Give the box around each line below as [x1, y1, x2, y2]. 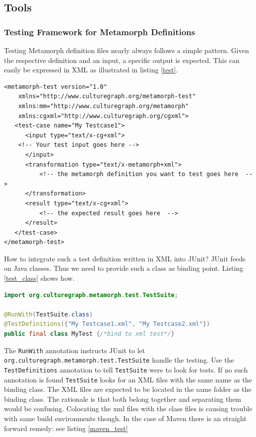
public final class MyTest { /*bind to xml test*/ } [4, 330, 175, 338]
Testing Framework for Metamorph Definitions [4, 25, 195, 38]
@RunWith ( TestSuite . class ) [4, 311, 93, 318]
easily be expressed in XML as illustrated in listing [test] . [4, 64, 178, 75]
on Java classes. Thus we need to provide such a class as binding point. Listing [4, 263, 244, 273]
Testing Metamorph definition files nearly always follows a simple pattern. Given [4, 45, 249, 55]
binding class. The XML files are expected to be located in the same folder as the [4, 384, 252, 394]
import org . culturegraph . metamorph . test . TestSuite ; [4, 291, 178, 299]
